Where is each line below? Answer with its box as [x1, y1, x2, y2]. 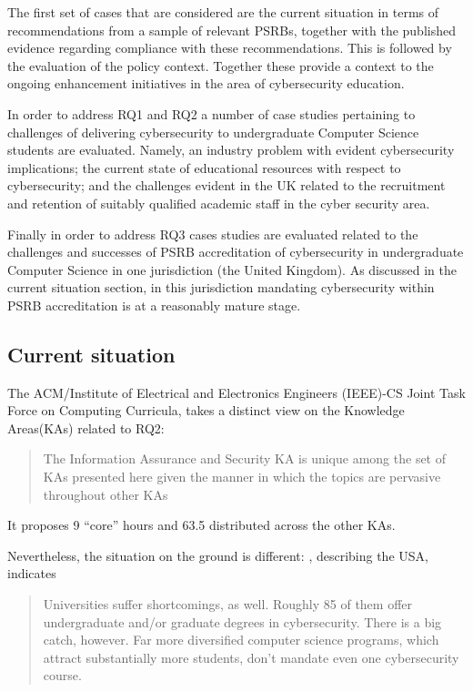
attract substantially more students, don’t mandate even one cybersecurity [43, 647, 459, 667]
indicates [7, 564, 56, 583]
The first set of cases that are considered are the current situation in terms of [7, 3, 439, 21]
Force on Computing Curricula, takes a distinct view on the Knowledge [7, 401, 405, 420]
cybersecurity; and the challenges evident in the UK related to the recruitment [7, 176, 446, 195]
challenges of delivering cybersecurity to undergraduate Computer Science [7, 122, 419, 141]
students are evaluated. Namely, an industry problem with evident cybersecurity [7, 140, 455, 159]
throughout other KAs [43, 484, 168, 504]
